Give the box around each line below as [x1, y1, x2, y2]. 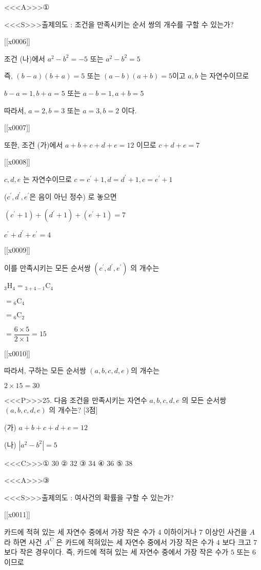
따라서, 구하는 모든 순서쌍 [4, 365, 86, 376]
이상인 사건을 [205, 526, 247, 537]
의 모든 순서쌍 [182, 394, 227, 405]
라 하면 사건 [4, 536, 42, 547]
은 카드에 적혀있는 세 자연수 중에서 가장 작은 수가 [56, 536, 214, 547]
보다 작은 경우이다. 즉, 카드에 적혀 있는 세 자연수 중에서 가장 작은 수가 [4, 546, 229, 557]
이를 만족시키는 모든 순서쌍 [4, 262, 91, 273]
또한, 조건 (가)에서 [4, 139, 63, 150]
